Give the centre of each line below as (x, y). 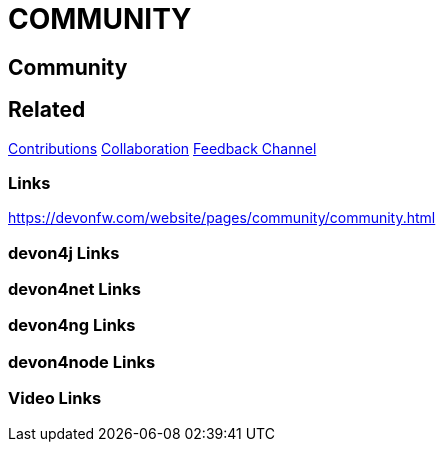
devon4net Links (74, 289)
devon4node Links (82, 361)
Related (47, 110)
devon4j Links (64, 252)
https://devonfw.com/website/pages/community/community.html (222, 218)
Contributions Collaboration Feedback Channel (162, 148)
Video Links (55, 398)
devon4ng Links (72, 325)
